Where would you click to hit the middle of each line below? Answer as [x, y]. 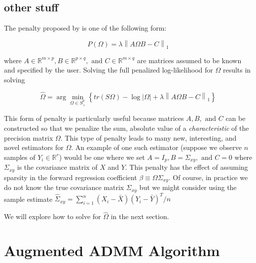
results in [237, 70]
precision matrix [29, 137]
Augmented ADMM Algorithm [112, 250]
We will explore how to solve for [53, 216]
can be [236, 118]
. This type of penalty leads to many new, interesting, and [148, 137]
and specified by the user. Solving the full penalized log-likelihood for [109, 70]
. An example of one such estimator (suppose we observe [157, 147]
